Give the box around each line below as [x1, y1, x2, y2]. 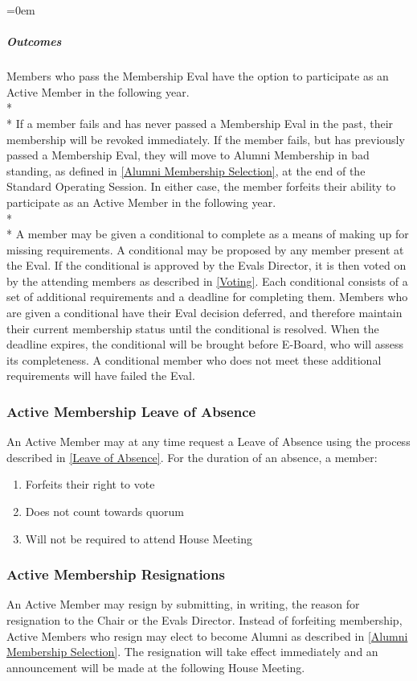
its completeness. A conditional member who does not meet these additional [6, 351, 382, 368]
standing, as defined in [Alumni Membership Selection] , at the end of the [6, 162, 366, 179]
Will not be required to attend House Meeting [25, 530, 252, 547]
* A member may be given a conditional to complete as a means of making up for [6, 225, 409, 242]
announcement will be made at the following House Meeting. [6, 658, 305, 675]
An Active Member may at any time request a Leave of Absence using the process [6, 433, 411, 450]
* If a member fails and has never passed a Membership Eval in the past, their [6, 114, 394, 131]
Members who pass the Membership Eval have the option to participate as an [6, 68, 389, 85]
